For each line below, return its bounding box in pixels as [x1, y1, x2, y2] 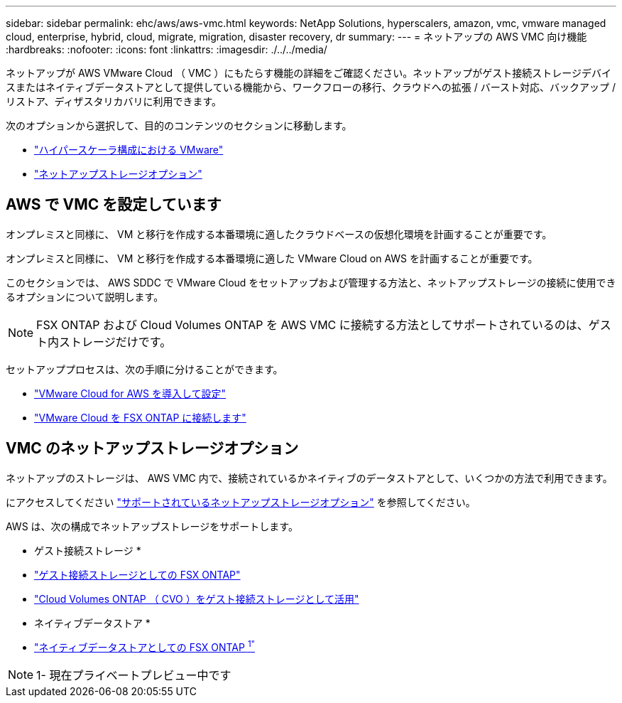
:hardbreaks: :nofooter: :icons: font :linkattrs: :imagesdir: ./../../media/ [6, 43, 327, 55]
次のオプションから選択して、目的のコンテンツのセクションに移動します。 [6, 119, 352, 132]
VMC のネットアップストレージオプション [6, 439, 299, 458]
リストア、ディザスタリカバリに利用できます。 [6, 95, 222, 107]
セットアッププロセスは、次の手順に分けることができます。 [6, 363, 283, 375]
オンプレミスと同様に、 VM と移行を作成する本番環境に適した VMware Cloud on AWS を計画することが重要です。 [6, 252, 538, 264]
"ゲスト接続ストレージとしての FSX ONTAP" [34, 568, 241, 581]
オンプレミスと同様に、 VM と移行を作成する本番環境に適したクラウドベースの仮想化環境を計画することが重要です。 [6, 227, 552, 240]
